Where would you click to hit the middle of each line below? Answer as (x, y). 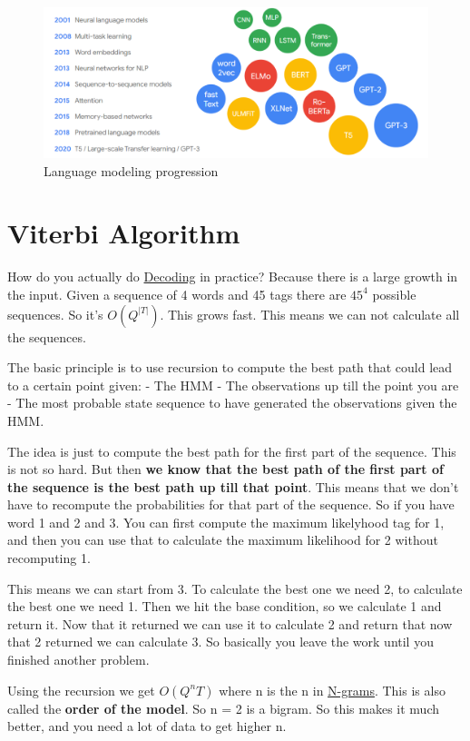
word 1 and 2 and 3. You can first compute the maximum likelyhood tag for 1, (226, 522)
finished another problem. (78, 660)
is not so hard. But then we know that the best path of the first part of (225, 469)
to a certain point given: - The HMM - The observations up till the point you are (233, 385)
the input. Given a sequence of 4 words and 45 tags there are (177, 294)
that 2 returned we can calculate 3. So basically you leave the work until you (220, 642)
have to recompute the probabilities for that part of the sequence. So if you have (231, 504)
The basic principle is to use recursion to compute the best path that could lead (230, 367)
